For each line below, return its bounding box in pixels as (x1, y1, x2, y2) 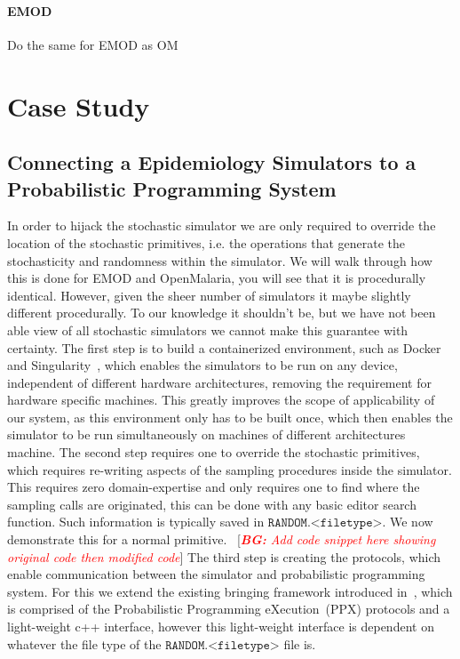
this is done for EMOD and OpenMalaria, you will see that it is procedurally (7, 269, 426, 287)
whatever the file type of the (7, 634, 162, 653)
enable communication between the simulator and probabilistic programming (7, 565, 425, 583)
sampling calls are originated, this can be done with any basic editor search (7, 494, 416, 513)
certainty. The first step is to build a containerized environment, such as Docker (7, 338, 441, 357)
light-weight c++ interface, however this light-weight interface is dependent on (7, 617, 434, 636)
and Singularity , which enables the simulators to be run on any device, (7, 356, 398, 374)
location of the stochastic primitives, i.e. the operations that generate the (7, 233, 406, 252)
